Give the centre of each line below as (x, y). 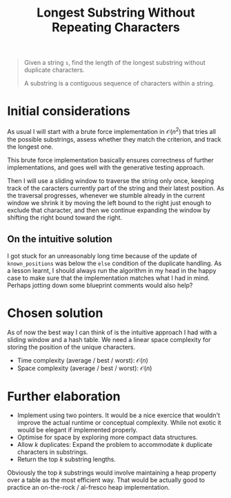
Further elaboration (64, 396)
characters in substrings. (52, 452)
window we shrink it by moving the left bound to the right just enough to (109, 202)
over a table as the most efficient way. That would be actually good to (106, 480)
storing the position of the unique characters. (71, 347)
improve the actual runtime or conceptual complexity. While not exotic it (119, 423)
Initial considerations (69, 111)
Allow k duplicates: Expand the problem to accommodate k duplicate (114, 445)
